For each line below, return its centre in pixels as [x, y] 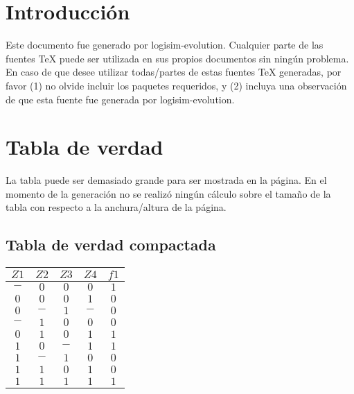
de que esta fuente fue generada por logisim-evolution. [120, 99]
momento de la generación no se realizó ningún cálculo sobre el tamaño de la [168, 193]
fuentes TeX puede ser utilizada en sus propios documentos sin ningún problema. [177, 58]
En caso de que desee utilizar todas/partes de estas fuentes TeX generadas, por [174, 72]
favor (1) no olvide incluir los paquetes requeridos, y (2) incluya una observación [176, 85]
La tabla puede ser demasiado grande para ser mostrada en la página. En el [166, 180]
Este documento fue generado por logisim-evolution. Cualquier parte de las [165, 45]
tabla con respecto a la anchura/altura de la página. [116, 207]
